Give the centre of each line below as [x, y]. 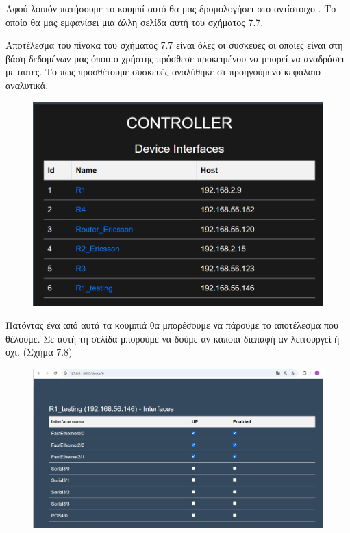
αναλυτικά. [27, 85]
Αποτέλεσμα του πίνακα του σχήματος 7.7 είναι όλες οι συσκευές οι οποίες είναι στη [174, 45]
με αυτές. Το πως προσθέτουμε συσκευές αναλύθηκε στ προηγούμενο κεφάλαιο [163, 72]
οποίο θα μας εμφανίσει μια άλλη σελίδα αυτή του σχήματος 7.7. [135, 22]
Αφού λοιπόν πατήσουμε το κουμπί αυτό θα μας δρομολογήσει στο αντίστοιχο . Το [171, 8]
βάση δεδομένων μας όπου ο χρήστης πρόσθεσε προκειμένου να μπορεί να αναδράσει [175, 58]
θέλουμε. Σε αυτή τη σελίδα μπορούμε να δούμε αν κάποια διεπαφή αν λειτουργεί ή [173, 338]
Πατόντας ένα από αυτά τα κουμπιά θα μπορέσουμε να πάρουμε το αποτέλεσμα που [172, 324]
